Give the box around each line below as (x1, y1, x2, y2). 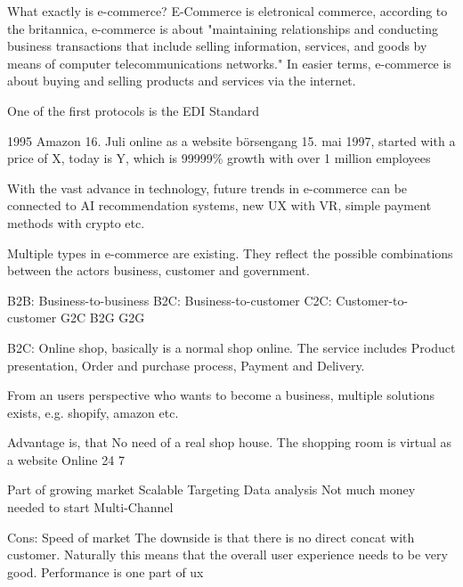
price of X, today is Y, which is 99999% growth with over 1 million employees (7, 149, 431, 167)
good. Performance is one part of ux (7, 562, 204, 581)
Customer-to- (336, 290, 409, 309)
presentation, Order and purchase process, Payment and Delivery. (7, 355, 365, 374)
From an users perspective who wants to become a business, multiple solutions (7, 386, 435, 404)
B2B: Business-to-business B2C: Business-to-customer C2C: (7, 290, 332, 309)
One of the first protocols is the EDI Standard (7, 101, 260, 119)
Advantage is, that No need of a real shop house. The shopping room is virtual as (7, 433, 452, 452)
